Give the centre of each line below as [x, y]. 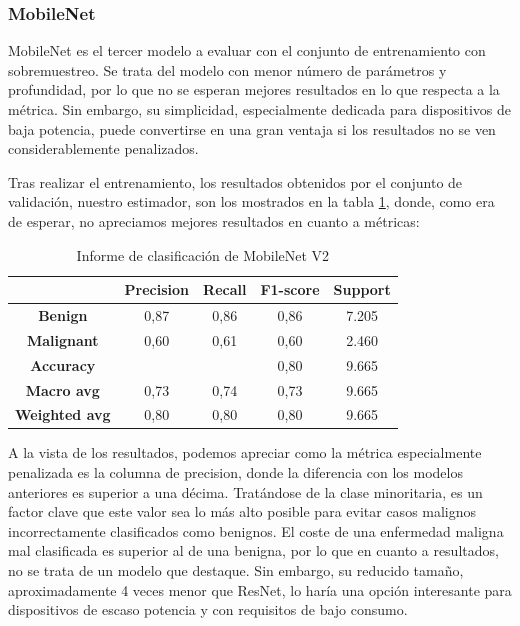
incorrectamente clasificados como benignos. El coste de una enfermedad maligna [256, 530]
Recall [225, 289]
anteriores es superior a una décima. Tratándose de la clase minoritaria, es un [245, 491]
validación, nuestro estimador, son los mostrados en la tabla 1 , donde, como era [251, 201]
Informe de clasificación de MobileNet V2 [203, 254]
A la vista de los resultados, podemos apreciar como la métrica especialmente [245, 452]
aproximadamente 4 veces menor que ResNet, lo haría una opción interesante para [260, 589]
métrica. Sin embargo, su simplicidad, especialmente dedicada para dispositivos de [260, 109]
